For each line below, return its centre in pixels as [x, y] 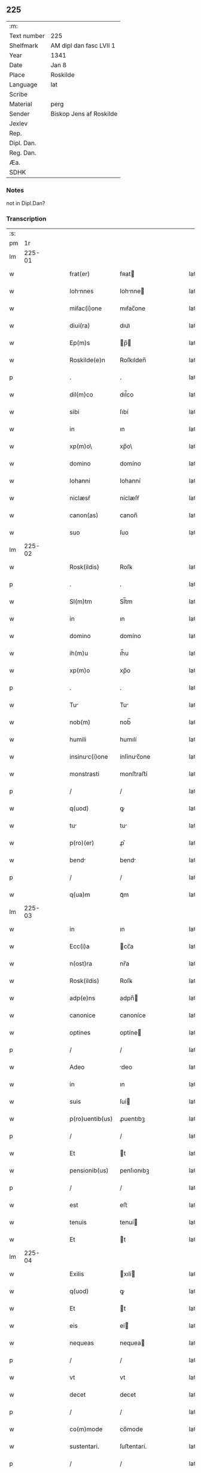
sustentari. [85, 1447]
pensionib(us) [89, 1171]
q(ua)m [80, 895]
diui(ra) [80, 326]
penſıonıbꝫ [134, 1171]
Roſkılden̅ [133, 360]
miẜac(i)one [86, 308]
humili [78, 739]
